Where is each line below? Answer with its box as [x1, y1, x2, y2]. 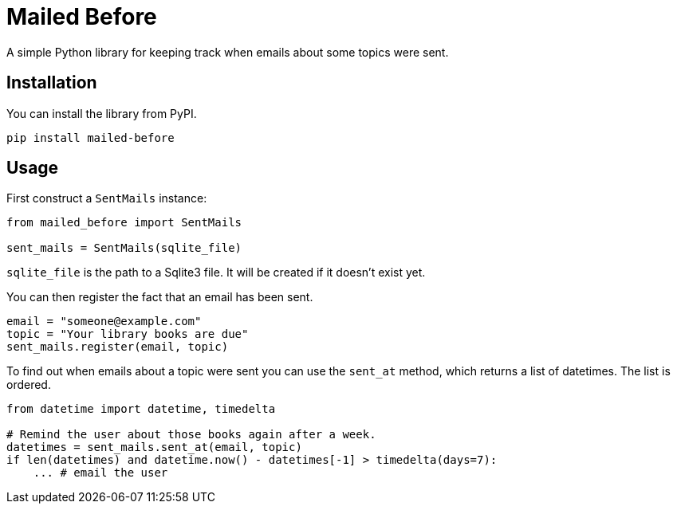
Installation [6, 73, 97, 93]
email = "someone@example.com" [6, 315, 202, 328]
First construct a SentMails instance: [6, 191, 207, 206]
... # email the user [33, 466, 168, 480]
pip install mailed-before [6, 131, 175, 144]
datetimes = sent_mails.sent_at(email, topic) [6, 441, 302, 454]
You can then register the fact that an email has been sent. [6, 290, 313, 304]
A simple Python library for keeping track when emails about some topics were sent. [6, 45, 449, 59]
